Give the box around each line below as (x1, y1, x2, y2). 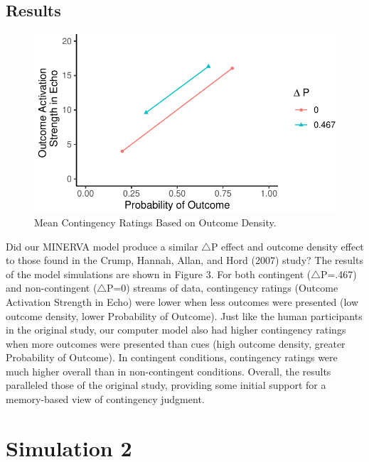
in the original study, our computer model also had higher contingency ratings (6, 322, 346, 337)
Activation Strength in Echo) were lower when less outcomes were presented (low (6, 294, 359, 309)
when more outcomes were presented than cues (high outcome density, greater (6, 336, 346, 351)
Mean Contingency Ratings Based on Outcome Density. (34, 214, 277, 229)
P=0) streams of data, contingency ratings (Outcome (106, 280, 338, 295)
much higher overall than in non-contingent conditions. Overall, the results (6, 363, 331, 378)
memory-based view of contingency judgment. (6, 392, 205, 407)
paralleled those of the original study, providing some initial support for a (6, 378, 326, 392)
